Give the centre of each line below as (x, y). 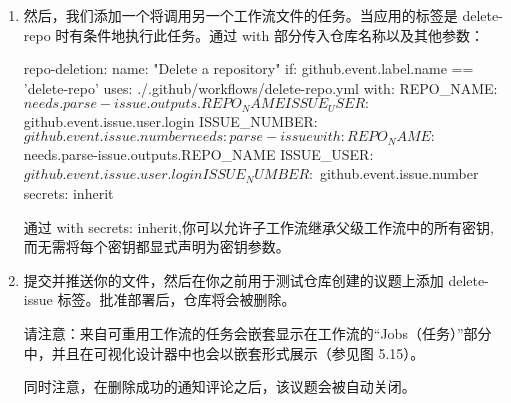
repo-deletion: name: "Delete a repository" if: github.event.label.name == (248, 68)
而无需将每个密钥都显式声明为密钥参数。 (156, 246)
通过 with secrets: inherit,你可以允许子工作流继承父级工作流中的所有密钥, (258, 226)
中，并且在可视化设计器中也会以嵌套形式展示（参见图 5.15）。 (224, 352)
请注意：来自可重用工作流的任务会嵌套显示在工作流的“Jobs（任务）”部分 (257, 333)
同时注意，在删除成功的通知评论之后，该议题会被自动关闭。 (219, 386)
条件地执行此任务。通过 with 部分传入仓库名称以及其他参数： (283, 34)
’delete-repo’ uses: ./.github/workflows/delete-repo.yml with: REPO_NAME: (260, 87)
